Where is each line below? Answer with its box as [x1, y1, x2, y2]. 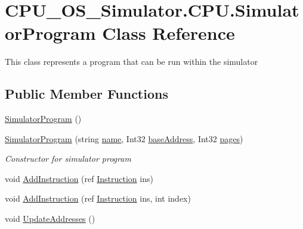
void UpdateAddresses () [5, 212, 95, 225]
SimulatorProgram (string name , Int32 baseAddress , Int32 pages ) [5, 132, 243, 145]
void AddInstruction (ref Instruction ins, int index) [5, 192, 191, 205]
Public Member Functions [5, 84, 168, 103]
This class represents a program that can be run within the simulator [5, 55, 258, 68]
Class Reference [102, 21, 235, 45]
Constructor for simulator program [5, 152, 131, 165]
